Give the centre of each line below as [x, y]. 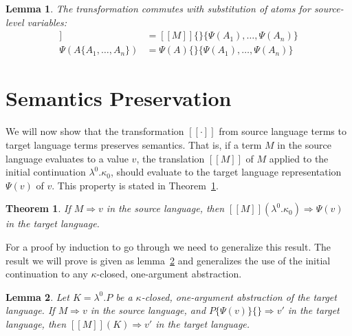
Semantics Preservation [119, 98]
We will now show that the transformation [95, 131]
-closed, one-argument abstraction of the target [239, 296]
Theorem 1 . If [38, 208]
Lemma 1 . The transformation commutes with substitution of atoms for [158, 8]
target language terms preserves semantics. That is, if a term [134, 144]
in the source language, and [148, 310]
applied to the [299, 158]
